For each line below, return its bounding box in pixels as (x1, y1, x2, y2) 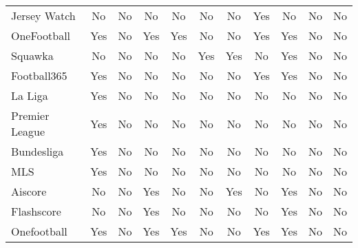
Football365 (11, 68, 67, 83)
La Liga (11, 87, 48, 103)
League (11, 123, 45, 139)
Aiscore (11, 183, 47, 199)
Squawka (11, 48, 54, 63)
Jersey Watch (11, 8, 76, 23)
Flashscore (11, 203, 61, 219)
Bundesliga (11, 143, 64, 159)
